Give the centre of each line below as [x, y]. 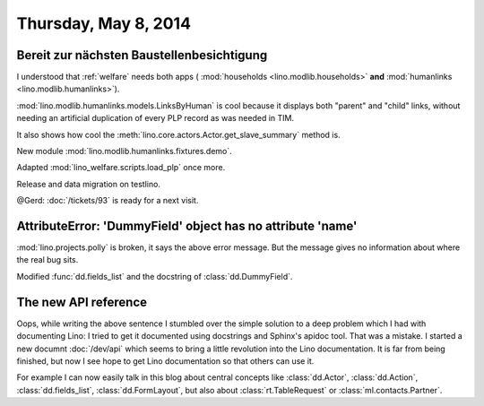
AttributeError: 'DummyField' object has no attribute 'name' [187, 226]
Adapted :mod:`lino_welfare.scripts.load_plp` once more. [121, 168]
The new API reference [82, 302]
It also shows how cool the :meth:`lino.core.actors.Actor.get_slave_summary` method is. [178, 134]
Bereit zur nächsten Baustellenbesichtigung [142, 55]
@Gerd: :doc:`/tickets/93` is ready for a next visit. [108, 201]
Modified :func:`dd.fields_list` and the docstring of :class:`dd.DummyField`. [155, 276]
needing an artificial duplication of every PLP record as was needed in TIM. [156, 118]
